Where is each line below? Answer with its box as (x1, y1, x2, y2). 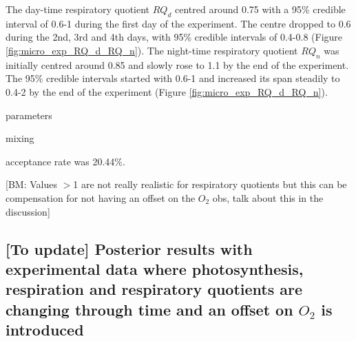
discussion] (6, 204, 50, 218)
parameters (6, 107, 52, 122)
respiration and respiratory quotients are (6, 278, 303, 300)
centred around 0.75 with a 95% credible (174, 2, 346, 16)
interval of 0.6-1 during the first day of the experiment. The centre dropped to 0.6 (6, 16, 351, 30)
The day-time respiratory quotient (6, 2, 150, 16)
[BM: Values (6, 177, 57, 192)
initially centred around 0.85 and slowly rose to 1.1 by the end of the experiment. (6, 57, 349, 72)
